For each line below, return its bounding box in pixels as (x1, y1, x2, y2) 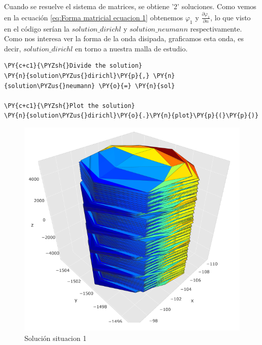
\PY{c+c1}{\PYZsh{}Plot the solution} (4, 102, 135, 109)
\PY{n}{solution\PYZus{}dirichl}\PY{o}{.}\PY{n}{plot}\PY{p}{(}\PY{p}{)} (4, 112, 259, 120)
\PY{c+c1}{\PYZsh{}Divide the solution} (4, 62, 143, 70)
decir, (4, 43, 21, 53)
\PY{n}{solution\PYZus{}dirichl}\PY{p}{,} (4, 72, 150, 80)
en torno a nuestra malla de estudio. (75, 43, 188, 53)
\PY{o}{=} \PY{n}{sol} (99, 82, 175, 90)
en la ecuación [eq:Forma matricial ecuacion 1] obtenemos (4, 12, 183, 22)
